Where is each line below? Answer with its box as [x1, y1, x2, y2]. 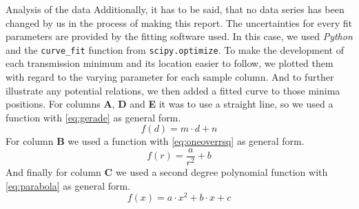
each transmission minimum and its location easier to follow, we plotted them [6, 56, 334, 70]
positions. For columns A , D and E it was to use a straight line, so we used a [6, 97, 334, 111]
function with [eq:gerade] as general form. [6, 110, 181, 124]
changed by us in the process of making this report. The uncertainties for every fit [6, 15, 353, 30]
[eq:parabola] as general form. [6, 178, 131, 192]
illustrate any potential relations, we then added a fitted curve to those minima [6, 83, 340, 97]
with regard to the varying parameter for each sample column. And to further [6, 70, 334, 84]
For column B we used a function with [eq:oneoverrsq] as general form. [6, 134, 305, 148]
